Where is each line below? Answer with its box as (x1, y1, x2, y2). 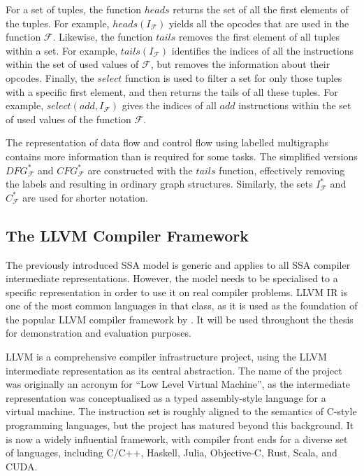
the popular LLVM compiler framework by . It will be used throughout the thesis (6, 311, 354, 326)
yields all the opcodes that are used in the (168, 15, 349, 30)
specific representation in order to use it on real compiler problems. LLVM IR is (6, 284, 348, 299)
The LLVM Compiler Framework (6, 224, 249, 246)
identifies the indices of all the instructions (171, 43, 354, 57)
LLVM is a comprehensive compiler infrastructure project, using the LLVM (6, 349, 327, 364)
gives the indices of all (122, 98, 217, 113)
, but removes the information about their (150, 57, 330, 71)
